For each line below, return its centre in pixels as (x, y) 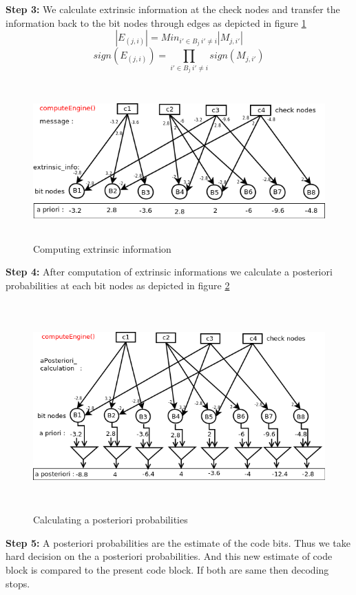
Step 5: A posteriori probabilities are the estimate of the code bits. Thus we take (178, 542)
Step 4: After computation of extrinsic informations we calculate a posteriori (169, 272)
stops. (18, 583)
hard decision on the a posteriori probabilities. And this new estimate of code (169, 556)
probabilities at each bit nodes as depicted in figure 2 (118, 285)
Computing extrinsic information (102, 248)
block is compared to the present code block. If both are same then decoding (167, 570)
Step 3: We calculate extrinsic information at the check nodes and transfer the (173, 9)
